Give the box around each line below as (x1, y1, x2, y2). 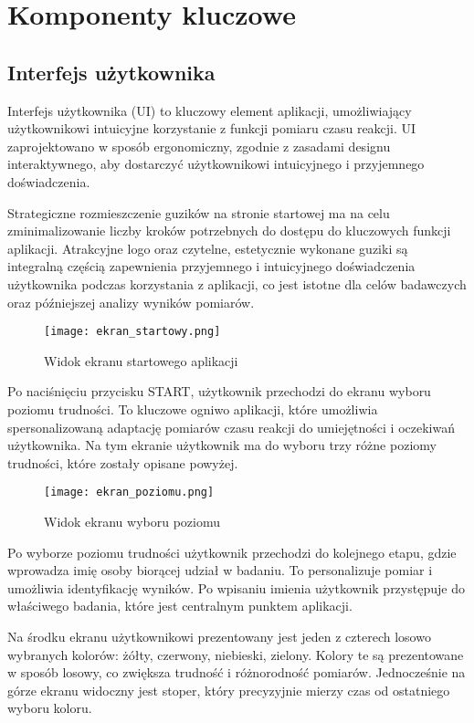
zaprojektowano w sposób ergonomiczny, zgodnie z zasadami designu (7, 136, 391, 155)
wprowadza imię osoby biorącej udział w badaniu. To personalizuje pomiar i (7, 561, 433, 580)
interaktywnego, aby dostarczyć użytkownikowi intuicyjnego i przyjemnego (7, 154, 425, 173)
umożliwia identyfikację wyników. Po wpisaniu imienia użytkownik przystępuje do (7, 578, 465, 597)
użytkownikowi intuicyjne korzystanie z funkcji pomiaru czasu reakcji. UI (7, 119, 416, 138)
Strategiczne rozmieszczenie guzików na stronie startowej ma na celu (7, 203, 390, 222)
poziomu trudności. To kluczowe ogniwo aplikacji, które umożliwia (7, 399, 378, 418)
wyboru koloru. (7, 698, 92, 718)
